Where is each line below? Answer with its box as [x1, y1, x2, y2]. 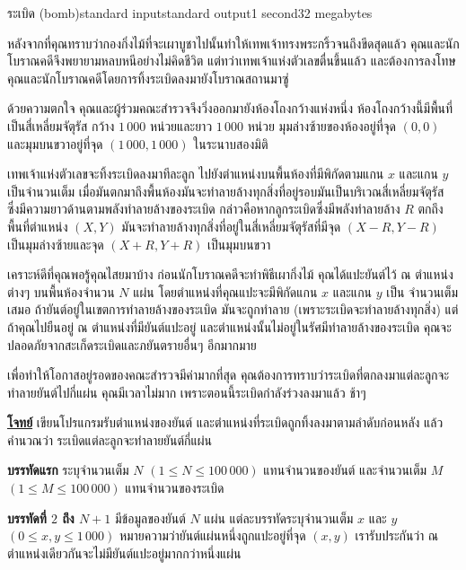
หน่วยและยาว [149, 116, 213, 135]
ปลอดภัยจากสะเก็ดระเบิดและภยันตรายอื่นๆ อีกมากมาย [7, 335, 257, 354]
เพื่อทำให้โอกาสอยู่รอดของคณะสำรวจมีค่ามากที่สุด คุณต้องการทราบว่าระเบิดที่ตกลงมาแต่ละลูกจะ [7, 365, 450, 384]
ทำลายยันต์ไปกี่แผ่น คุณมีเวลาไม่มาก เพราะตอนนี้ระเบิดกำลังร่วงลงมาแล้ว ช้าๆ [7, 382, 366, 401]
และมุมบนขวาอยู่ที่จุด [7, 134, 103, 153]
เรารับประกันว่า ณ [355, 526, 439, 545]
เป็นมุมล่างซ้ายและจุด [7, 234, 104, 253]
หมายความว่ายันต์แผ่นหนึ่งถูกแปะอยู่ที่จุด [119, 526, 306, 545]
